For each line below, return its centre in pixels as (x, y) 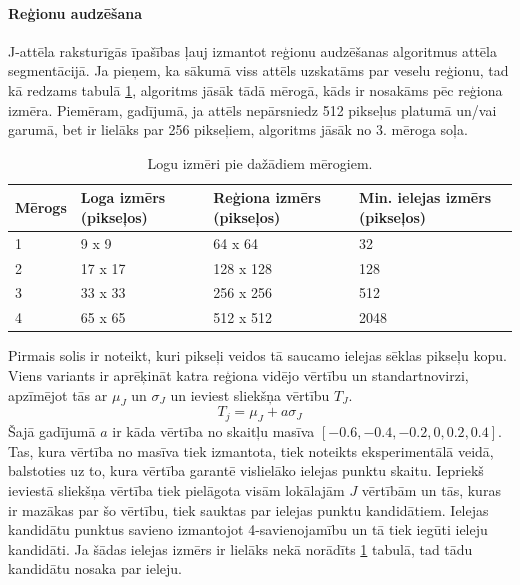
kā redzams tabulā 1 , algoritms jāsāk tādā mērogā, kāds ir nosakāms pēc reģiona (255, 89)
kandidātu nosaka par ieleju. (95, 568)
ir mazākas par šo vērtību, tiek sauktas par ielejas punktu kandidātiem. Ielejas (248, 509)
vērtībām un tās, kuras (431, 489)
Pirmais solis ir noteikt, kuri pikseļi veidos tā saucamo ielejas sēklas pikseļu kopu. (257, 355)
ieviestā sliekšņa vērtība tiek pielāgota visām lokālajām (176, 489)
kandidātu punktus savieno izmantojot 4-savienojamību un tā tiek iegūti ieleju (248, 529)
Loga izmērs (123, 197)
